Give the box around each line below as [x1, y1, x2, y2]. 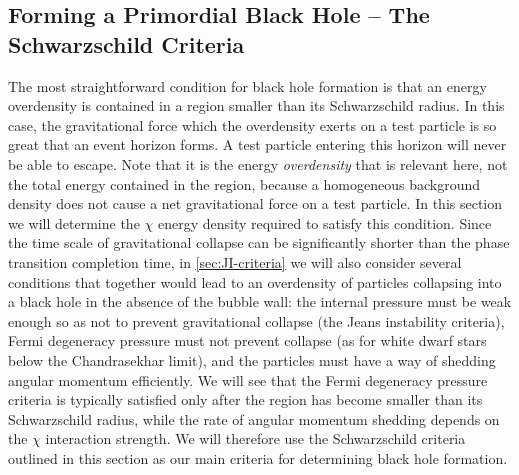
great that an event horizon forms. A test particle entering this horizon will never [8, 134, 507, 155]
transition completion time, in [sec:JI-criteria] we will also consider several [8, 251, 462, 272]
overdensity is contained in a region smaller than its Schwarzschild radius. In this [8, 95, 505, 116]
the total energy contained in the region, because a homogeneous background [8, 173, 480, 194]
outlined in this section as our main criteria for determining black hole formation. [8, 447, 508, 468]
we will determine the [8, 212, 140, 233]
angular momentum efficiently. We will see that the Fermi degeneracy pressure [8, 369, 488, 390]
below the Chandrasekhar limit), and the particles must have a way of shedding [8, 349, 496, 370]
